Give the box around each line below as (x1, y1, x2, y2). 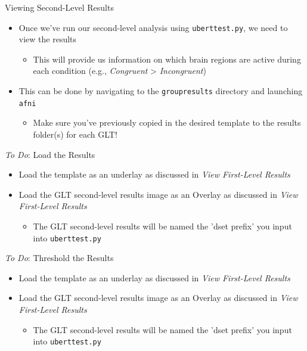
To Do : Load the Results (5, 148, 95, 160)
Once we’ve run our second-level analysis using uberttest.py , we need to (18, 21, 288, 33)
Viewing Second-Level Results (5, 1, 114, 13)
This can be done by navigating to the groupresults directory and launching (18, 85, 303, 97)
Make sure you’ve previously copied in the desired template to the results (33, 116, 301, 129)
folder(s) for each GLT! (33, 128, 117, 140)
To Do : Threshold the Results (5, 251, 114, 264)
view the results (18, 33, 77, 45)
